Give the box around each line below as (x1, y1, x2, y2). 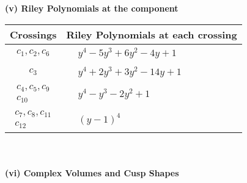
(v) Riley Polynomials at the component (5, 2, 179, 14)
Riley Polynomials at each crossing (66, 27, 237, 41)
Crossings (10, 27, 57, 41)
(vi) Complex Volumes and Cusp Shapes (5, 166, 179, 179)
